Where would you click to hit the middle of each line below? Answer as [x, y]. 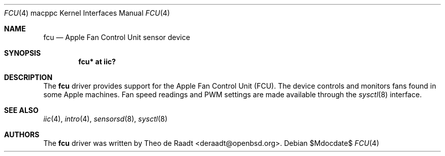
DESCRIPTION [28, 77]
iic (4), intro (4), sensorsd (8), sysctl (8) [105, 119]
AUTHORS [22, 134]
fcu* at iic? [97, 62]
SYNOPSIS [23, 53]
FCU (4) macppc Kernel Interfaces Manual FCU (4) [87, 13]
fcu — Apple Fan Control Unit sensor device [117, 37]
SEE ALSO [21, 110]
